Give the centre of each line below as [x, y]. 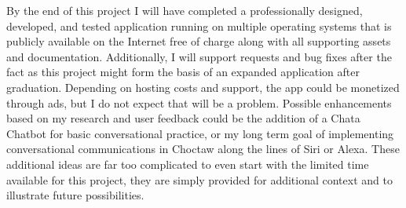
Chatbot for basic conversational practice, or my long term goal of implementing [200, 133]
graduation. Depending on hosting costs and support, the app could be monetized [203, 87]
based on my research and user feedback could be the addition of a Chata [183, 118]
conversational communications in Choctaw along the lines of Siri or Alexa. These [203, 149]
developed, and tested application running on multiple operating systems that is [199, 26]
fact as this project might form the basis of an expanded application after [183, 72]
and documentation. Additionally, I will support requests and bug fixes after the [199, 56]
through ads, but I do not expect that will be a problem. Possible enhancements [199, 102]
